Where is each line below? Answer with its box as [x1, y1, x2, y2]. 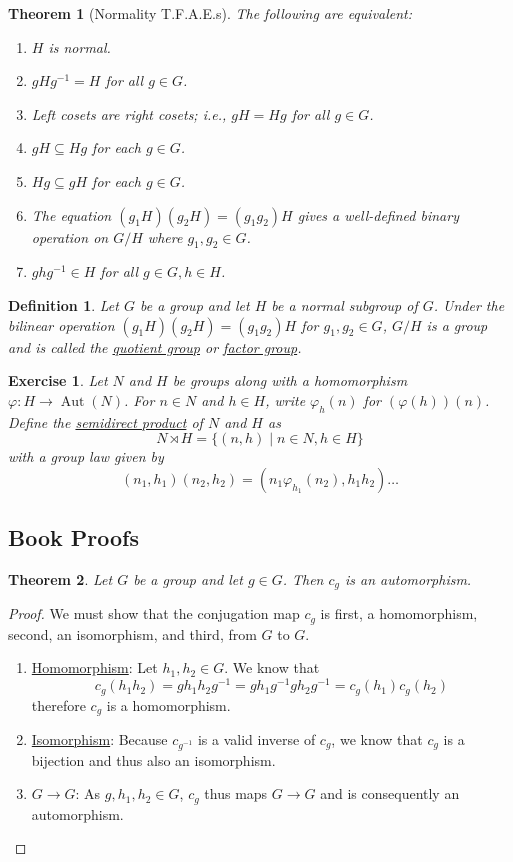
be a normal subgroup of [271, 294, 418, 315]
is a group [426, 314, 488, 335]
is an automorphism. [345, 568, 472, 589]
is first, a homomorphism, [320, 603, 478, 624]
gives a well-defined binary [297, 204, 459, 225]
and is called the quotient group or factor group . [8, 336, 302, 357]
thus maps [204, 783, 268, 804]
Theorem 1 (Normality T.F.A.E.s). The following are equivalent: [8, 3, 413, 23]
